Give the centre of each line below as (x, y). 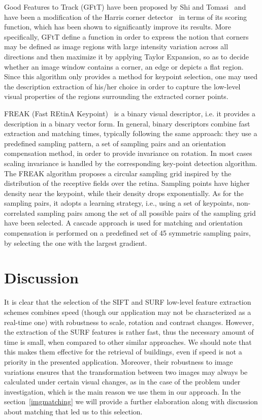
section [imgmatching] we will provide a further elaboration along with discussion (131, 401)
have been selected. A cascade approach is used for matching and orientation (123, 223)
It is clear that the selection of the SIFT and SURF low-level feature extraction (128, 302)
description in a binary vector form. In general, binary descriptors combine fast (127, 123)
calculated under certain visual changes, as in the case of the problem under (122, 382)
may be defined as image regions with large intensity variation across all (116, 46)
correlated (20, 213)
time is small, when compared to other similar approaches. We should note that (128, 342)
